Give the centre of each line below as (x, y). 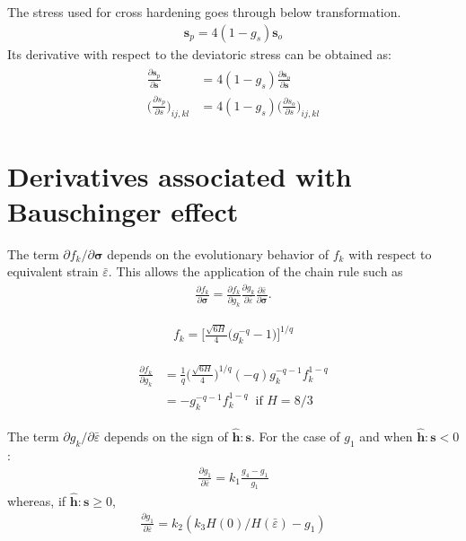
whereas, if (37, 500)
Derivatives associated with (180, 175)
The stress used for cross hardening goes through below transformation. (204, 12)
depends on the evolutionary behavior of (218, 253)
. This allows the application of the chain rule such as (255, 271)
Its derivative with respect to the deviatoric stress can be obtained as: (199, 53)
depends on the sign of (166, 436)
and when (386, 436)
